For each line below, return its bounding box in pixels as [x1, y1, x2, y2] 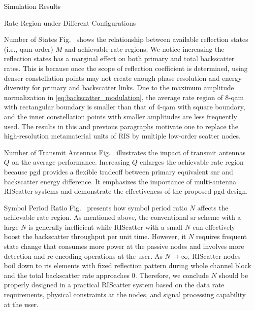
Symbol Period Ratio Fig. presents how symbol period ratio [4, 202, 188, 212]
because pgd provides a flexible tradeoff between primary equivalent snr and [4, 166, 233, 176]
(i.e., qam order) [4, 43, 54, 54]
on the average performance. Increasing [11, 157, 130, 167]
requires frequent [196, 231, 247, 242]
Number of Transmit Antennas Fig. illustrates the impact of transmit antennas [4, 147, 246, 157]
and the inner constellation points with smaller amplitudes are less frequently [4, 111, 237, 121]
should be [219, 270, 248, 280]
